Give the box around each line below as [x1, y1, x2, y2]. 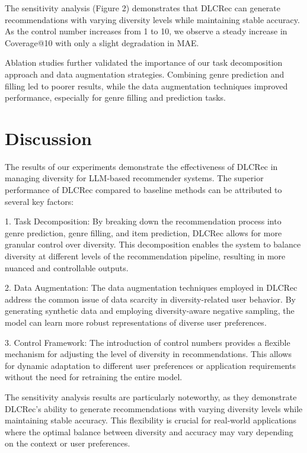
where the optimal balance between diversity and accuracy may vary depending [5, 425, 293, 438]
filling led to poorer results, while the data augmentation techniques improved [5, 79, 288, 92]
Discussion [5, 126, 92, 150]
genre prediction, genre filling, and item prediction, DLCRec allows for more [5, 226, 282, 239]
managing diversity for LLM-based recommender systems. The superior [5, 172, 264, 184]
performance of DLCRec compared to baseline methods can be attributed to [5, 184, 282, 196]
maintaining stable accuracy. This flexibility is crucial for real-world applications [5, 414, 297, 426]
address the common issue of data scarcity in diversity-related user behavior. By [5, 293, 296, 305]
